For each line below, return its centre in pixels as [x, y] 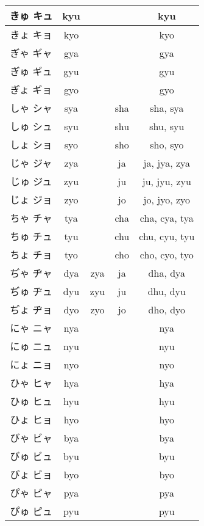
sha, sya [167, 108]
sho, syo [167, 144]
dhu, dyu [167, 291]
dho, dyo [167, 309]
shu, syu [167, 126]
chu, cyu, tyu [167, 236]
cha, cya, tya [167, 217]
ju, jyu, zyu [167, 181]
